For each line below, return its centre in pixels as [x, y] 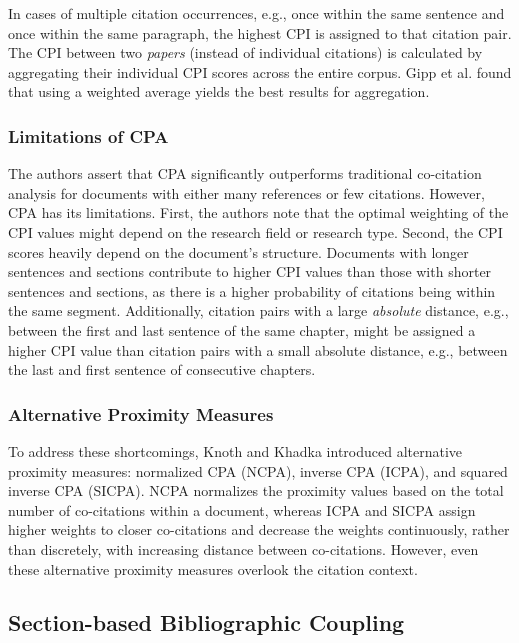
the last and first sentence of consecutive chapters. [162, 369]
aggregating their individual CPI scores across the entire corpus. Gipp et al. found [260, 71]
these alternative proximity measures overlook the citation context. [213, 568]
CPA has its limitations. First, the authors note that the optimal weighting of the [258, 212]
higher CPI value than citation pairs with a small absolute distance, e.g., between [258, 349]
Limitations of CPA [88, 135]
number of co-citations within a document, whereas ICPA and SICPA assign [242, 509]
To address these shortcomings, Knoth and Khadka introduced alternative [235, 450]
